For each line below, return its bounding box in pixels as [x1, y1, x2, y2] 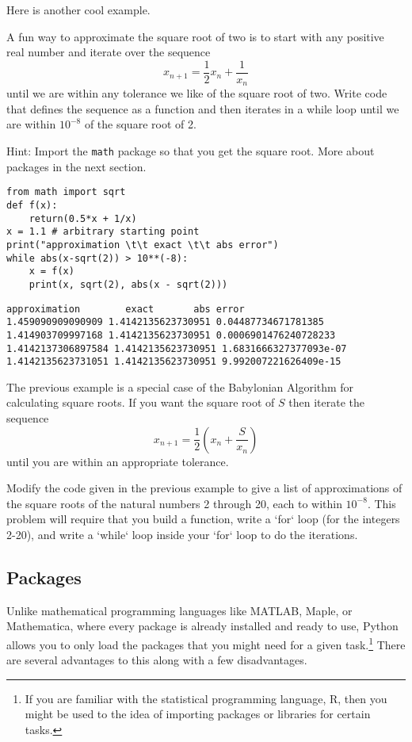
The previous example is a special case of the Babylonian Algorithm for [6, 378, 354, 395]
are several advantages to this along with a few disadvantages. [6, 652, 307, 668]
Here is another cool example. [6, 2, 151, 17]
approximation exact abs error [6, 303, 245, 315]
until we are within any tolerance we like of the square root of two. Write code [6, 85, 387, 101]
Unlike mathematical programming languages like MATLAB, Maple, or [6, 602, 353, 618]
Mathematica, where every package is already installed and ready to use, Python [6, 618, 399, 634]
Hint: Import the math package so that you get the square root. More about [6, 143, 375, 159]
